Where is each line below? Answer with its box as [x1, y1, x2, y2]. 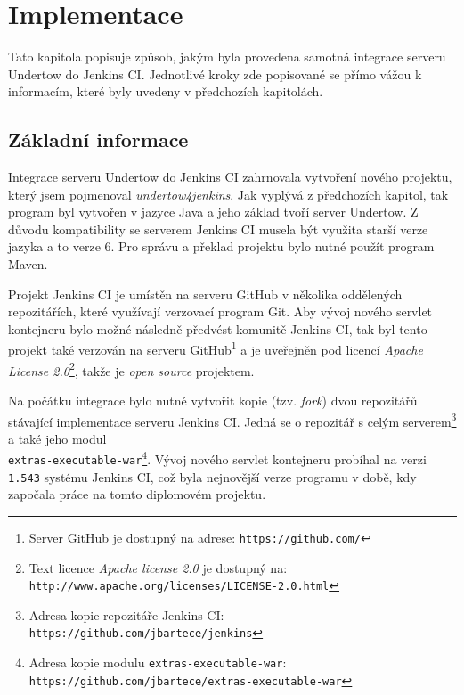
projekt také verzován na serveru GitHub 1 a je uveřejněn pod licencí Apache [8, 338, 423, 359]
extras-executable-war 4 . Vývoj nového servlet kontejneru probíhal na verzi [8, 447, 427, 469]
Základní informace [8, 126, 189, 153]
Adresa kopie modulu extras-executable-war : [28, 653, 287, 672]
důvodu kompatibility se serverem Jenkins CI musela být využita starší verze [8, 219, 428, 238]
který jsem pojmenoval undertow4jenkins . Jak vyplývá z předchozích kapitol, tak [8, 184, 449, 203]
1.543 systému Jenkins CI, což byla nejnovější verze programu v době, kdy [8, 467, 417, 486]
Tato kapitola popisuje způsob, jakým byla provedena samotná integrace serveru [8, 47, 446, 66]
